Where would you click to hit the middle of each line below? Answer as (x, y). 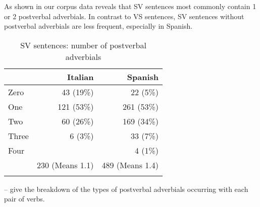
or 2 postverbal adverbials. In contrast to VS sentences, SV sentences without (124, 16)
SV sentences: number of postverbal (83, 45)
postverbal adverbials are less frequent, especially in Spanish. (98, 26)
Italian (81, 77)
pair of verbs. (24, 199)
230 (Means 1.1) (65, 165)
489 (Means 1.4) (130, 165)
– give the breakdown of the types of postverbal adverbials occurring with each (126, 189)
